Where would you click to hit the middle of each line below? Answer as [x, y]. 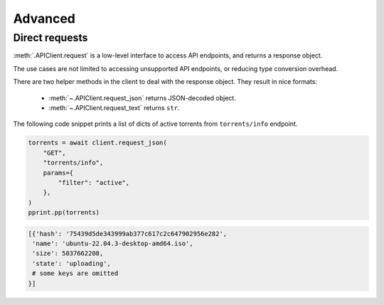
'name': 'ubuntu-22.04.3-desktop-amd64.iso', [113, 244]
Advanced [44, 18]
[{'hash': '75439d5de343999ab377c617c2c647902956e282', [128, 234]
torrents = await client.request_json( [97, 143]
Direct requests [50, 38]
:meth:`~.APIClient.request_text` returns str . [114, 107]
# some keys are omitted [75, 273]
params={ [58, 173]
